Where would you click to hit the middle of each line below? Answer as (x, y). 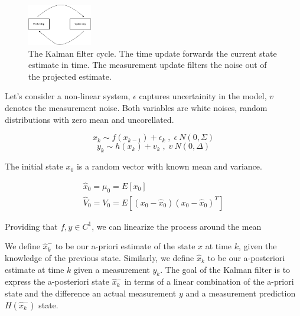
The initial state (34, 166)
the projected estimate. (70, 76)
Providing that (31, 226)
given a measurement (112, 269)
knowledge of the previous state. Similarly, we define (100, 257)
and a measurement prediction (241, 293)
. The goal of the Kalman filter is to (225, 269)
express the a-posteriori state (57, 281)
